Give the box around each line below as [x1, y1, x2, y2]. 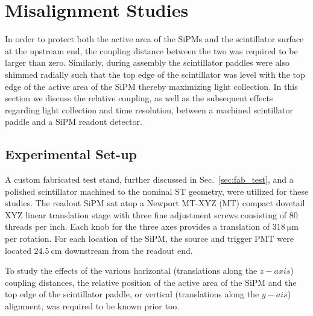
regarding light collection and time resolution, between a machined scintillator [5, 103, 293, 116]
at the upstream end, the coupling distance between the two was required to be [5, 44, 298, 57]
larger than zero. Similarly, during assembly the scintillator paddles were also [5, 56, 290, 69]
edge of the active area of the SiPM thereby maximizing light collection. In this [5, 80, 298, 92]
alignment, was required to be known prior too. [5, 300, 180, 312]
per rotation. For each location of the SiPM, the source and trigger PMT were [5, 232, 294, 245]
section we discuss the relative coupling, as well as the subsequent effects [5, 92, 273, 104]
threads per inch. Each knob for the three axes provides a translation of [5, 220, 270, 233]
